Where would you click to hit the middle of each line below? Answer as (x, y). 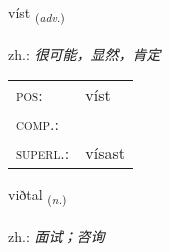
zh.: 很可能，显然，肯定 (84, 53)
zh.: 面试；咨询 (56, 236)
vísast (105, 153)
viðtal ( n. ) (37, 196)
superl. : (43, 153)
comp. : (37, 124)
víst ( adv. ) (36, 13)
